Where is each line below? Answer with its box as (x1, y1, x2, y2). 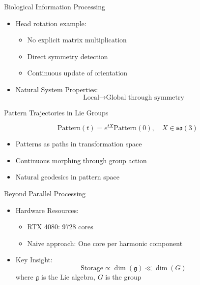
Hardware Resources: (15, 205, 79, 215)
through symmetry (128, 94, 184, 101)
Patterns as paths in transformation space (15, 139, 142, 149)
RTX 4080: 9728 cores (27, 221, 93, 232)
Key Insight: (15, 254, 53, 265)
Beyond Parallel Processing (4, 188, 86, 199)
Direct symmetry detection (27, 51, 108, 61)
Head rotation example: (15, 18, 86, 28)
